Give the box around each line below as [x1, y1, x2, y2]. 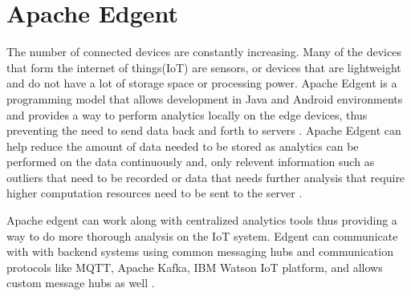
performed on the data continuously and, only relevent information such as [6, 153, 375, 170]
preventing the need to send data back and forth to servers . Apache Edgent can [6, 122, 401, 139]
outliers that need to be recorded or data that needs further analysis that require [6, 168, 405, 185]
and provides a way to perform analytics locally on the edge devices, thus [6, 106, 368, 123]
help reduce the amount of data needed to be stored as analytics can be [6, 137, 359, 154]
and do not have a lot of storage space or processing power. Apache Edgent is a [6, 75, 397, 91]
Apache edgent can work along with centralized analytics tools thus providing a [6, 212, 397, 229]
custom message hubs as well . [6, 274, 155, 291]
